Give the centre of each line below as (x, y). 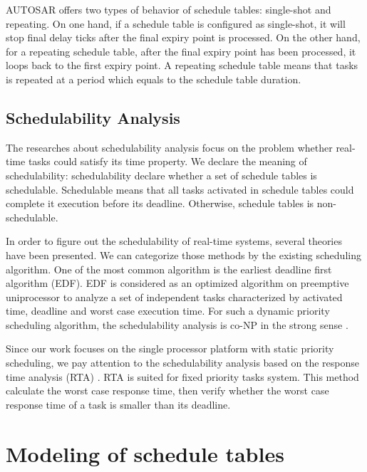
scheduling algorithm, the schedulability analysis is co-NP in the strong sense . (177, 324)
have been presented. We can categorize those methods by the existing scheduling (183, 255)
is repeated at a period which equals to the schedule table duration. (154, 79)
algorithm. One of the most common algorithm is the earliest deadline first (169, 269)
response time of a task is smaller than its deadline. (118, 404)
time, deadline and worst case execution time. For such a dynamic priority (168, 311)
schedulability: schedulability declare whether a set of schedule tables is (161, 175)
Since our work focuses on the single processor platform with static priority (170, 348)
